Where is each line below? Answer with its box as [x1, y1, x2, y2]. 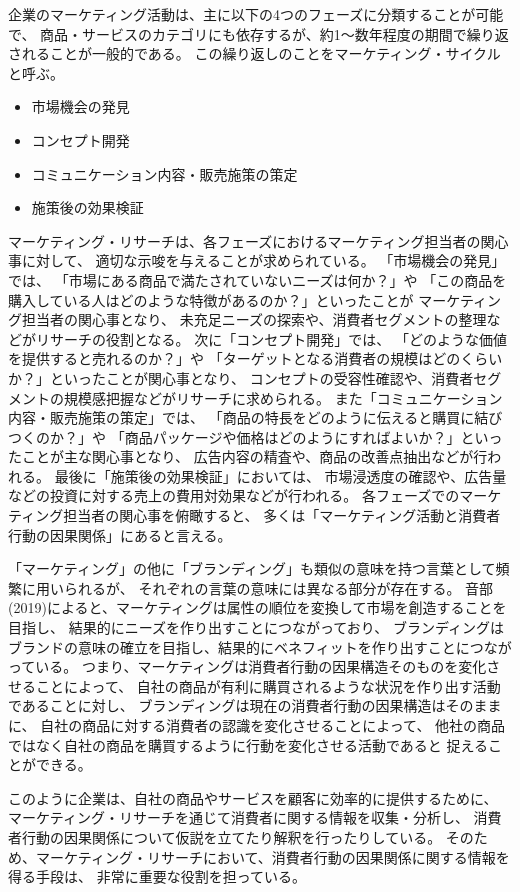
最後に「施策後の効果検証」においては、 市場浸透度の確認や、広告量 [54, 465, 507, 486]
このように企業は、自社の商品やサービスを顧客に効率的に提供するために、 [8, 787, 498, 808]
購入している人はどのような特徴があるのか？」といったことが [8, 289, 414, 310]
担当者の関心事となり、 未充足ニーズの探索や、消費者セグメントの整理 [21, 309, 487, 330]
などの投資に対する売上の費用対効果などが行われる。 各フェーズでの [8, 485, 460, 506]
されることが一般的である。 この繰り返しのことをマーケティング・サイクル [8, 43, 501, 64]
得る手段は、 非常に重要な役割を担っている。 [8, 866, 306, 887]
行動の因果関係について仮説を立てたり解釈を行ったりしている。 [21, 826, 442, 847]
